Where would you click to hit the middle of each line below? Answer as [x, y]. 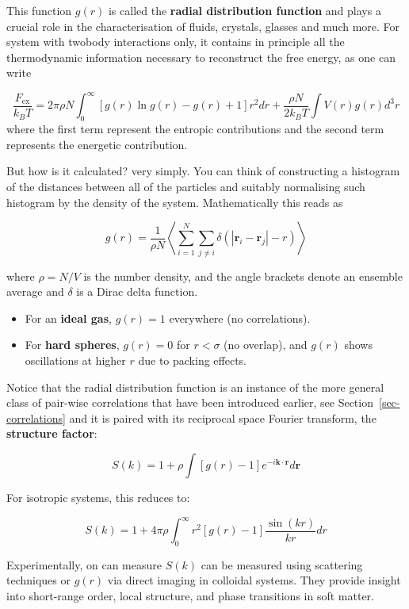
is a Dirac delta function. [137, 291]
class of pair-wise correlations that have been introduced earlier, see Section [190, 402]
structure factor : [52, 433]
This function [39, 10]
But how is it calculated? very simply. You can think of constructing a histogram [203, 171]
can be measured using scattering [282, 564]
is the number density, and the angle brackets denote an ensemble [243, 276]
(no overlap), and [266, 345]
